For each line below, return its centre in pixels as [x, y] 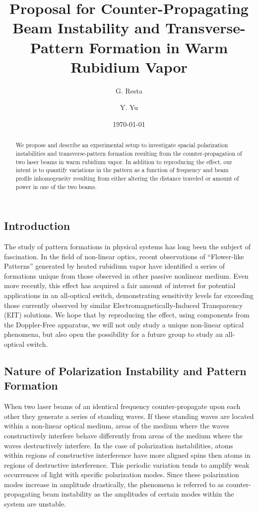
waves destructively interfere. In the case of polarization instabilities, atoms [119, 445]
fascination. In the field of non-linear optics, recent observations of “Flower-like [124, 256]
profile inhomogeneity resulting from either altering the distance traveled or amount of [127, 178]
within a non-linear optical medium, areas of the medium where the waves [117, 426]
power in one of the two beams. [56, 186]
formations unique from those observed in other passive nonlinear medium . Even [126, 275]
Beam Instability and [86, 28]
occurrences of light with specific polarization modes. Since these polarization [122, 474]
